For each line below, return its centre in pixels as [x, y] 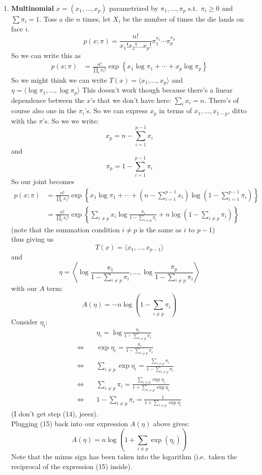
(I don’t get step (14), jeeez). [55, 414]
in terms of [175, 111]
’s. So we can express [116, 111]
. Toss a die [57, 19]
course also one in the [44, 111]
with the [24, 120]
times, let [97, 19]
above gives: [171, 423]
